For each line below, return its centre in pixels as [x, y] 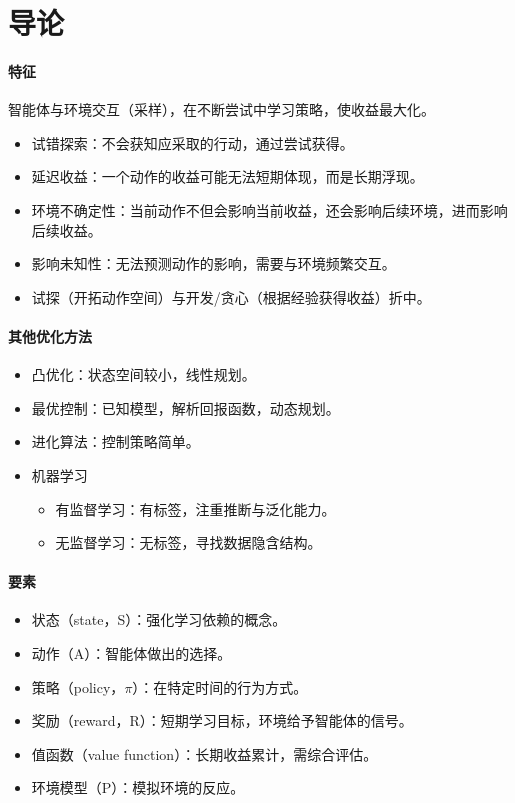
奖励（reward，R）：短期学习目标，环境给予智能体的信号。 [222, 720]
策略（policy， [78, 686]
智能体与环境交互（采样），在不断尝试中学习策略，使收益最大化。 [221, 109]
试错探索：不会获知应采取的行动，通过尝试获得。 [192, 142]
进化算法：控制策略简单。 [115, 441]
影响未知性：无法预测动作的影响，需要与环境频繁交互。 [213, 263]
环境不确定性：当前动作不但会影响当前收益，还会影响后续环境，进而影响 [269, 209]
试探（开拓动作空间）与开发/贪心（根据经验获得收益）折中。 [231, 296]
